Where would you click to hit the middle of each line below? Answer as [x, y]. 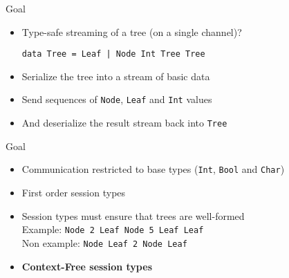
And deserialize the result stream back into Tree [124, 123]
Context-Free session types [87, 266]
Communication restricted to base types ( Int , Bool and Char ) [153, 169]
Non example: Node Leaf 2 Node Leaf [104, 242]
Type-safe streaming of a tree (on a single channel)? [132, 31]
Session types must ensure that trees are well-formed [133, 215]
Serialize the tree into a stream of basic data [116, 76]
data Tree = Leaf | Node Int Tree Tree [113, 54]
